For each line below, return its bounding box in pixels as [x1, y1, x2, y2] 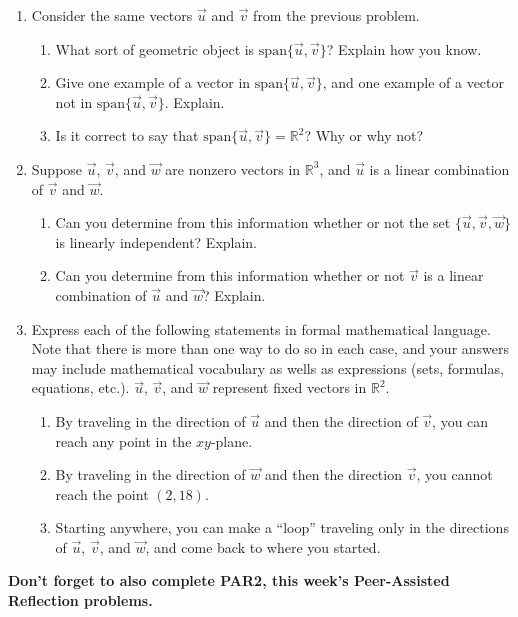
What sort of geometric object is [55, 38, 255, 59]
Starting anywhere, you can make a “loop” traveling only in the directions [55, 517, 509, 538]
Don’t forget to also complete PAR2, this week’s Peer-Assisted [8, 570, 450, 591]
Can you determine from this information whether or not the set [55, 212, 451, 233]
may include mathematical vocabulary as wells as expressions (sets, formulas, [31, 357, 504, 378]
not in [55, 91, 93, 112]
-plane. [210, 430, 253, 451]
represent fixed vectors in [212, 377, 367, 398]
